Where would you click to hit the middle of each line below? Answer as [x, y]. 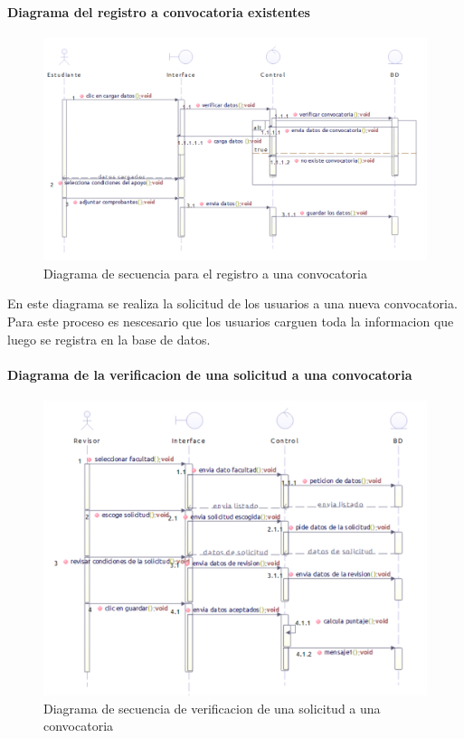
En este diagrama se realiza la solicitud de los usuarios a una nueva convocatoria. [232, 303]
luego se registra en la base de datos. [109, 339]
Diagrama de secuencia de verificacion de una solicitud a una [212, 708]
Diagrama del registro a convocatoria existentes [159, 11]
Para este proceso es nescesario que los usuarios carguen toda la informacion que [231, 321]
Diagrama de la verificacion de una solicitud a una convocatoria [210, 374]
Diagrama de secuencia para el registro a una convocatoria [205, 273]
